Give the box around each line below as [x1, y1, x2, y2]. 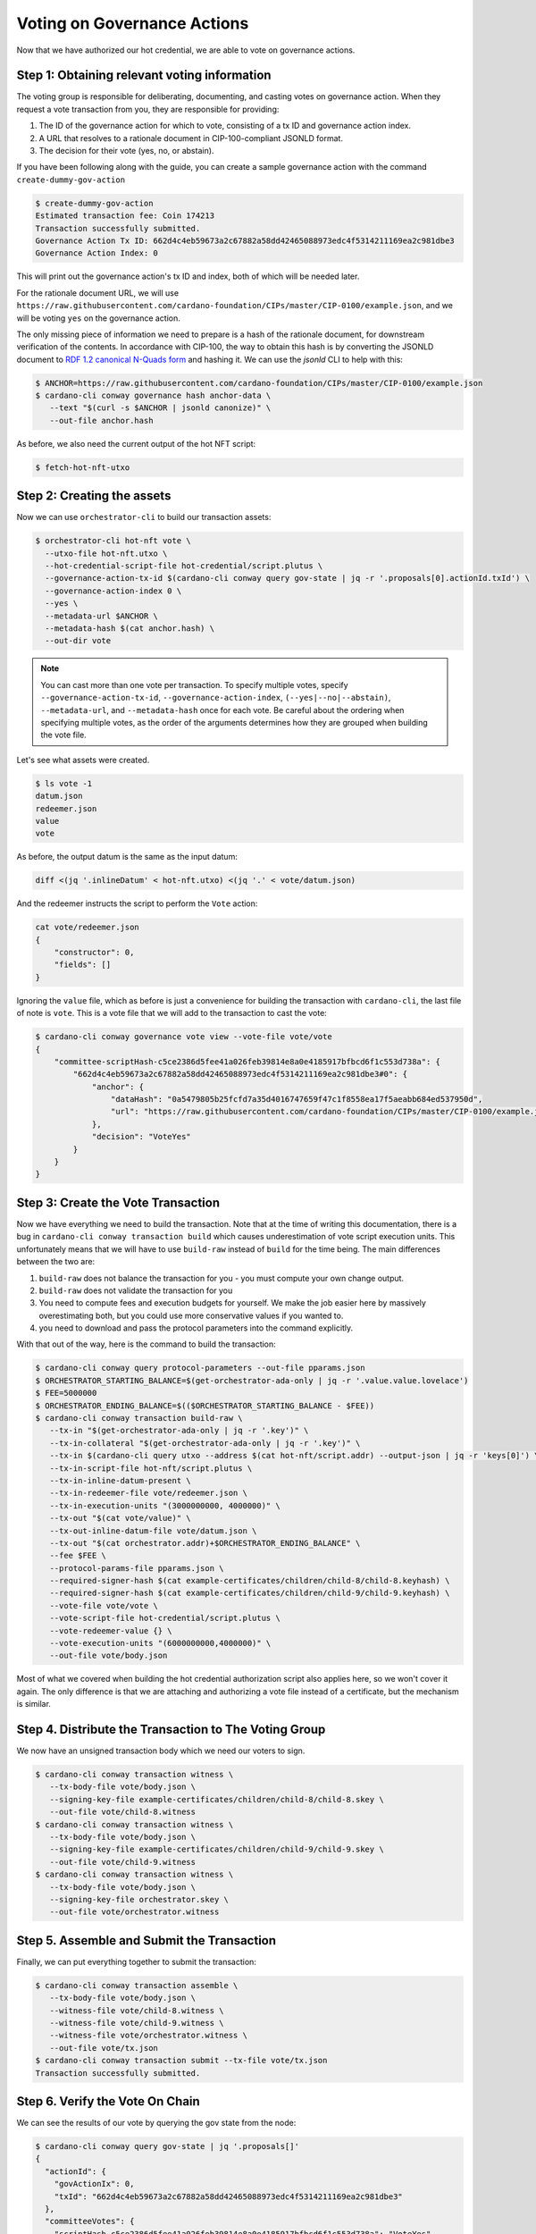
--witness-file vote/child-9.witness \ [49, 2018, 224, 2028]
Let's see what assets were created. [16, 754, 150, 765]
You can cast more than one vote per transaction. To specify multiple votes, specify [40, 679, 348, 690]
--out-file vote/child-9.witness [49, 1857, 197, 1867]
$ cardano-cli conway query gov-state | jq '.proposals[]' [35, 2141, 299, 2152]
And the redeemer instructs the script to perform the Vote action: [16, 898, 258, 909]
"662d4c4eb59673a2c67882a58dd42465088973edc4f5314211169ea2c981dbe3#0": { [72, 1069, 408, 1079]
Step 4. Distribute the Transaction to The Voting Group [16, 1722, 326, 1737]
